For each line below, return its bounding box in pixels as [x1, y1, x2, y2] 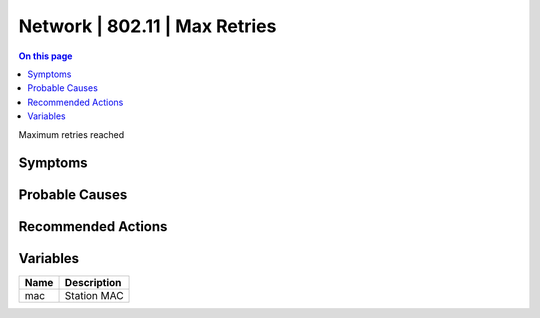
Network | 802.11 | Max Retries [18, 15, 277, 37]
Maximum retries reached [18, 128, 125, 140]
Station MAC [64, 289, 124, 303]
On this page [18, 50, 73, 62]
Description [64, 276, 122, 290]
